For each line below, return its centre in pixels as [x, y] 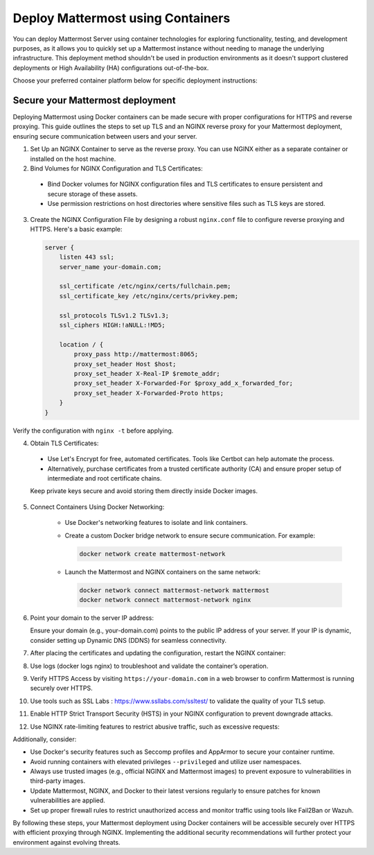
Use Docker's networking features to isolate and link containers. [156, 523]
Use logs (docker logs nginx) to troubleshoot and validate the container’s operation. [149, 666]
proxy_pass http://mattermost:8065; [136, 354]
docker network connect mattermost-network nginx [165, 600]
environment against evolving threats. [66, 842]
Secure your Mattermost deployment [94, 100]
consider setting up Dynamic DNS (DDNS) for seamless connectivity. [128, 640]
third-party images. [58, 781]
